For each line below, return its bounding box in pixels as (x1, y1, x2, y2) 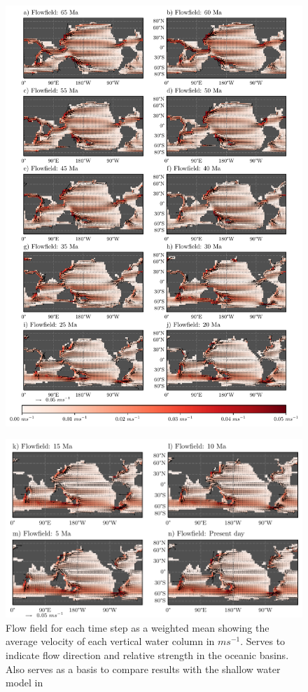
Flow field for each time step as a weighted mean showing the (6, 620, 269, 635)
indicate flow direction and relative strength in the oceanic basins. (6, 647, 289, 662)
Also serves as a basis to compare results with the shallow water (6, 661, 281, 676)
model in (6, 675, 43, 690)
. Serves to (240, 634, 286, 649)
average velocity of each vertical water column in (6, 634, 215, 649)
